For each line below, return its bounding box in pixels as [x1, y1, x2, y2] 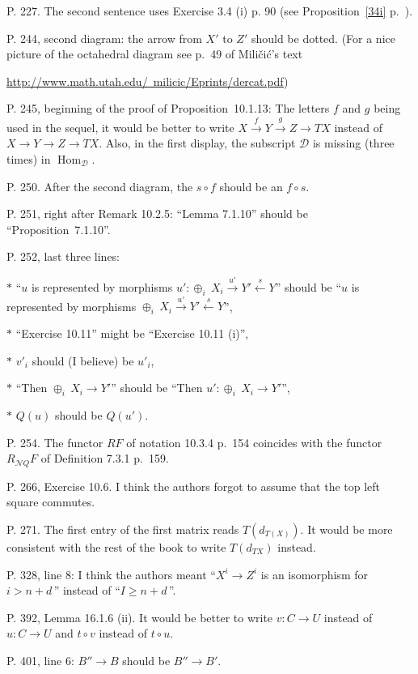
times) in [6, 150, 51, 167]
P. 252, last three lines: [6, 248, 120, 265]
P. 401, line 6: [6, 651, 74, 668]
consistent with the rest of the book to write [6, 538, 226, 555]
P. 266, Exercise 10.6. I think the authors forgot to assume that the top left [6, 477, 381, 494]
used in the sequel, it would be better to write [6, 118, 234, 135]
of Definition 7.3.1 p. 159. [40, 450, 169, 467]
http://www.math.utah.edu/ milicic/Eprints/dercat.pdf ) [6, 72, 289, 89]
